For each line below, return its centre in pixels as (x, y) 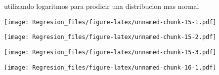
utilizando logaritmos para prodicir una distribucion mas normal (102, 6)
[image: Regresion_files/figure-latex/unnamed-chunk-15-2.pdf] (110, 37)
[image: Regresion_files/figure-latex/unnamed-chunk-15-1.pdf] (110, 22)
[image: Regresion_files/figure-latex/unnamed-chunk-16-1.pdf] (110, 67)
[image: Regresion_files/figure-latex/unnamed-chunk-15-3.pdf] (110, 52)
